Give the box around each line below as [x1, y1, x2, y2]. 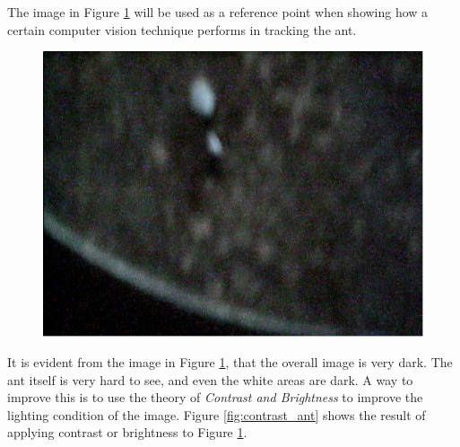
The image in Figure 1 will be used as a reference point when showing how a [7, 3, 429, 21]
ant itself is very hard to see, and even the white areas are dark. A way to [7, 370, 413, 389]
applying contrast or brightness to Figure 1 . [7, 423, 247, 442]
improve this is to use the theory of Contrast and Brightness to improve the [7, 388, 423, 407]
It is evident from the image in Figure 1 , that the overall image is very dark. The [7, 352, 453, 371]
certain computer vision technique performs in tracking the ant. [7, 20, 357, 39]
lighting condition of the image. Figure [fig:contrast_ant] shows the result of [7, 405, 426, 424]
